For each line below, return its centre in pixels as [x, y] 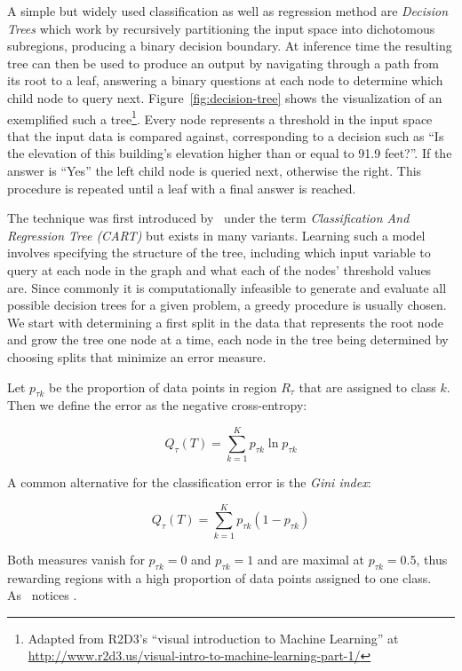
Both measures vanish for [76, 559]
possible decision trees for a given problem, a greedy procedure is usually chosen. [227, 305]
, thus [432, 559]
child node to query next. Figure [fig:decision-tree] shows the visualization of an [225, 97]
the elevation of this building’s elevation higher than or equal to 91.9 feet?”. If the [230, 153]
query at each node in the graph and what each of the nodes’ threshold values [219, 269]
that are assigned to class [367, 387]
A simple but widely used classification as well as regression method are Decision [228, 11]
